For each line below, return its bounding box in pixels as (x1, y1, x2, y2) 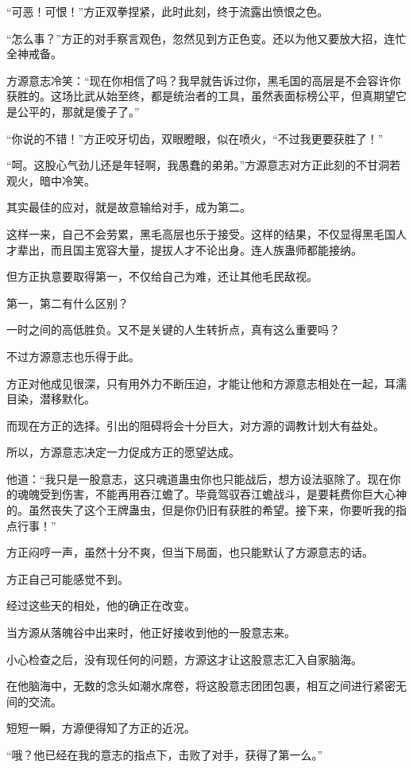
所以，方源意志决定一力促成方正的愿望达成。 (6, 444, 240, 460)
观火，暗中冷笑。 (6, 172, 95, 188)
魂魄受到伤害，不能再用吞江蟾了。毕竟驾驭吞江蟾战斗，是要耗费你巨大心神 (17, 486, 407, 502)
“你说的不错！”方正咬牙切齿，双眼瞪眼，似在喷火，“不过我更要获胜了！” (6, 130, 384, 146)
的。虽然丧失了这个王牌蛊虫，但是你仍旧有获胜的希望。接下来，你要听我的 (6, 502, 396, 518)
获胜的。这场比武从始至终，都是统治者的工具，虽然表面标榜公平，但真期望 (6, 87, 396, 104)
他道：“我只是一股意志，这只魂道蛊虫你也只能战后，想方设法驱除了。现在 (6, 470, 390, 487)
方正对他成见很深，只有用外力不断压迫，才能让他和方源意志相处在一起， (6, 374, 384, 391)
